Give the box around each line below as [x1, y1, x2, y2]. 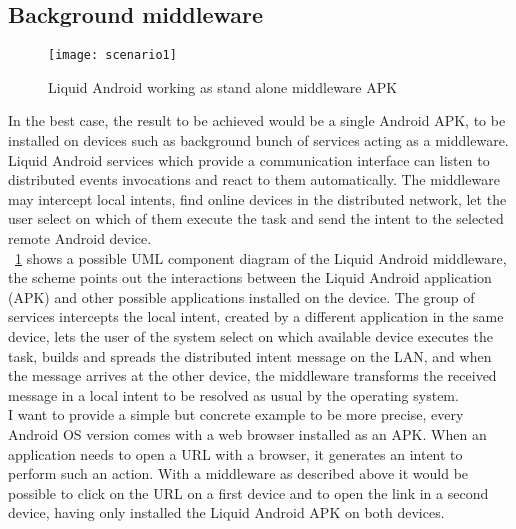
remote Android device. [8, 228, 152, 249]
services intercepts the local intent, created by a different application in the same [8, 306, 504, 327]
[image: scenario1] [48, 48, 177, 63]
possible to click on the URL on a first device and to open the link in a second [8, 482, 489, 503]
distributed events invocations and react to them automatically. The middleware [8, 169, 500, 190]
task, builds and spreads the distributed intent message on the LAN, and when [8, 345, 492, 366]
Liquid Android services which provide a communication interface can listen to [8, 149, 490, 170]
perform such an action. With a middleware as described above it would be [8, 463, 469, 484]
